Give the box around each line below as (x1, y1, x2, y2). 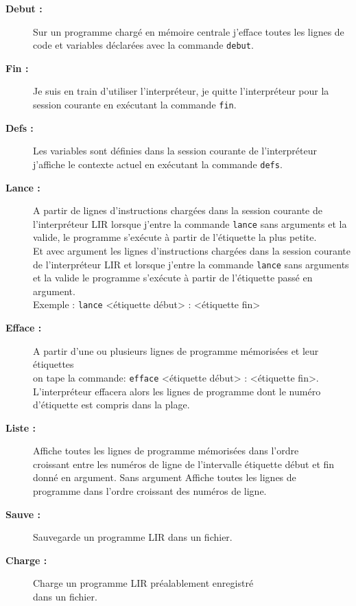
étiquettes (33, 357, 74, 371)
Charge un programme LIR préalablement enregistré (33, 576, 254, 590)
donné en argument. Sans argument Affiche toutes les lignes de (33, 470, 296, 485)
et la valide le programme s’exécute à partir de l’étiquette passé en (33, 270, 313, 285)
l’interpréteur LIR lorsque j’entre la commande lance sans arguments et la (33, 216, 347, 231)
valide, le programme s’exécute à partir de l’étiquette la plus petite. (33, 230, 317, 244)
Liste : (5, 420, 36, 434)
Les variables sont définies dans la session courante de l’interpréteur (33, 143, 317, 158)
